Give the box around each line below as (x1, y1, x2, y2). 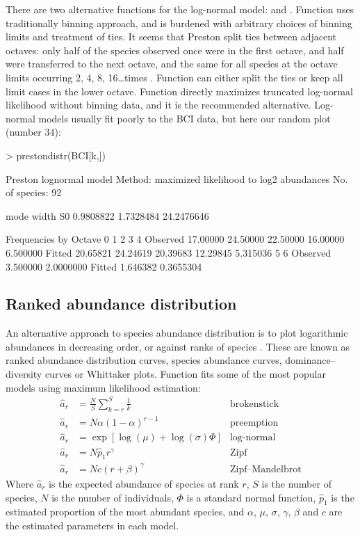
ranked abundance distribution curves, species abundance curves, (6, 353, 282, 367)
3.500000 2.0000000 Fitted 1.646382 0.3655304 (6, 259, 202, 273)
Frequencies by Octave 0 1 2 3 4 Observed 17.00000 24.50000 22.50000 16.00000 (6, 232, 345, 246)
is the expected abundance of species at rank (49, 476, 239, 490)
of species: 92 (6, 185, 62, 200)
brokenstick (229, 399, 279, 409)
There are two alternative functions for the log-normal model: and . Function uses (6, 2, 354, 16)
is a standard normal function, (186, 490, 316, 504)
